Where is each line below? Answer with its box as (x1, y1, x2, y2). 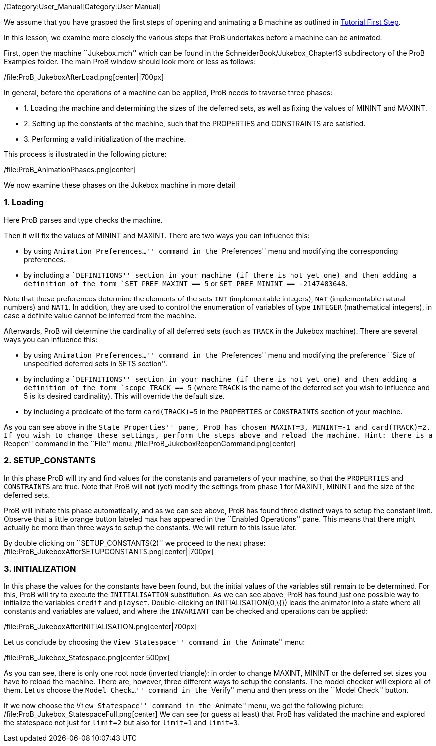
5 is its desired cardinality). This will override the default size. (24, 391, 225, 400)
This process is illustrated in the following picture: (4, 150, 167, 158)
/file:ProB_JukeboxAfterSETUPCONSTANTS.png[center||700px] (4, 547, 214, 556)
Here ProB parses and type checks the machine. (4, 215, 163, 224)
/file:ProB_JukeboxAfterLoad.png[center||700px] (4, 73, 164, 81)
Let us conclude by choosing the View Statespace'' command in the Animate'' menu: (4, 638, 305, 647)
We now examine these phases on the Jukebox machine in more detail (4, 181, 235, 189)
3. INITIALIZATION (4, 563, 76, 574)
